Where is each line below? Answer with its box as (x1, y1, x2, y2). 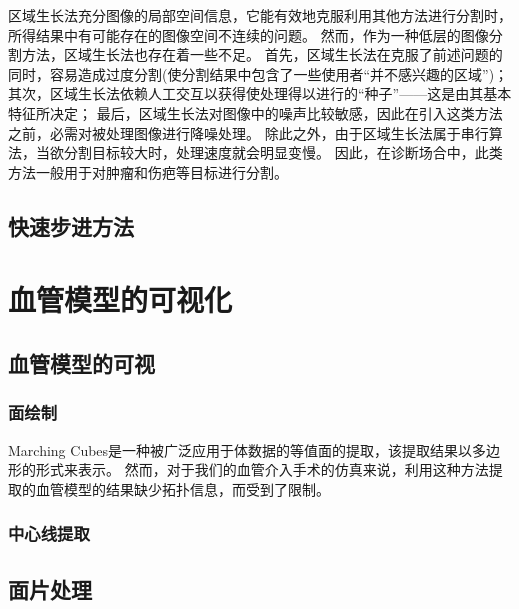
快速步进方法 (8, 210, 134, 241)
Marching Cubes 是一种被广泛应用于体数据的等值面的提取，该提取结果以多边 (8, 439, 501, 460)
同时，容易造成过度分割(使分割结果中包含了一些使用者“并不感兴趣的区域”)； (8, 63, 509, 84)
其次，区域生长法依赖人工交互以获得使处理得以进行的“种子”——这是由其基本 (8, 83, 512, 104)
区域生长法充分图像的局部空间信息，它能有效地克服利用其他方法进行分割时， (8, 5, 512, 25)
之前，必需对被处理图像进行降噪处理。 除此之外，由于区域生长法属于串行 (8, 122, 489, 143)
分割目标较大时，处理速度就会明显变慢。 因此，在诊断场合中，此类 (63, 142, 503, 163)
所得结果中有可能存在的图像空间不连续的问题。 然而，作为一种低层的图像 (8, 24, 489, 45)
